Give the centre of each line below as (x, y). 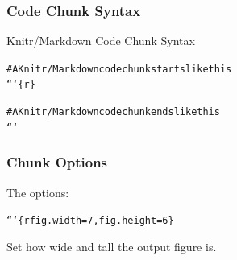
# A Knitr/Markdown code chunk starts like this (119, 69)
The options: (38, 192)
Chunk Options (57, 162)
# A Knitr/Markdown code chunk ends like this (113, 112)
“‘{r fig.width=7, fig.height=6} (90, 221)
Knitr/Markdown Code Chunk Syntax (101, 41)
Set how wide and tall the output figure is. (112, 246)
